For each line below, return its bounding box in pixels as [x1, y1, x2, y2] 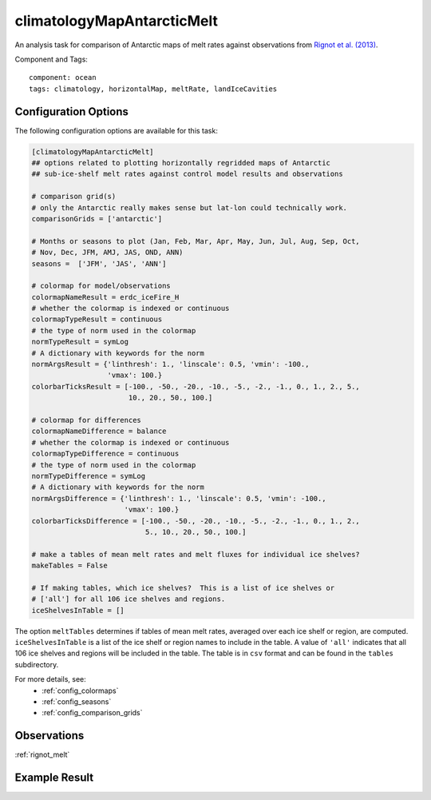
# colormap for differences [31, 416, 141, 424]
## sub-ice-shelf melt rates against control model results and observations [31, 169, 343, 179]
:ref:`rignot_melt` [14, 750, 70, 759]
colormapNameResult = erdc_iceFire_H [31, 293, 180, 301]
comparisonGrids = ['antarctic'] [31, 214, 163, 223]
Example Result [14, 771, 94, 785]
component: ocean [29, 73, 97, 82]
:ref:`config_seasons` [42, 696, 112, 706]
